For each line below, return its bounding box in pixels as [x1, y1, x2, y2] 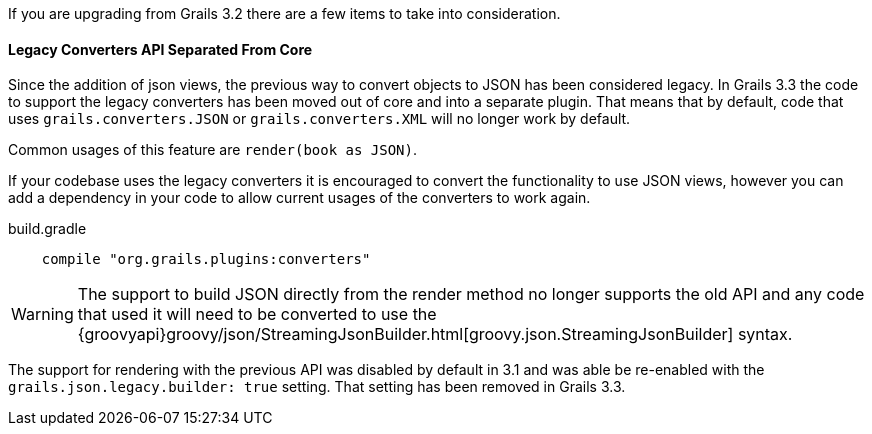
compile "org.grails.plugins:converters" [41, 251, 371, 268]
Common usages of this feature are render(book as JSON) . [8, 141, 417, 159]
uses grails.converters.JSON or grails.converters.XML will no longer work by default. [8, 110, 631, 128]
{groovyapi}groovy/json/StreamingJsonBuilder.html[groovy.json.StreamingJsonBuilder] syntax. [77, 324, 793, 345]
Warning [11, 304, 74, 325]
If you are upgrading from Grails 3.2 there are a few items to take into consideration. [8, 5, 561, 22]
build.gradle [8, 220, 87, 238]
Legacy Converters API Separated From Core [8, 40, 313, 58]
